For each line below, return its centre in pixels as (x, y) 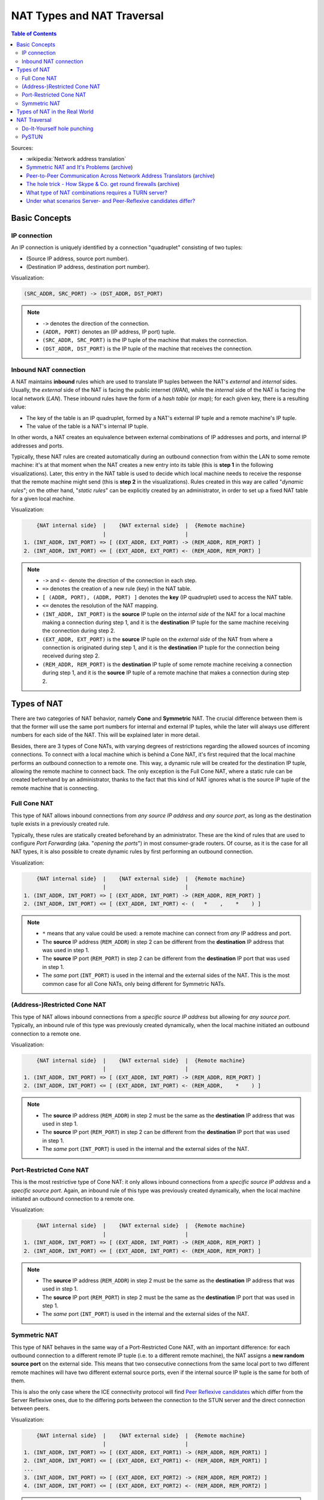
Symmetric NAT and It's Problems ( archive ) (79, 167)
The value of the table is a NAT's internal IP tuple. (87, 426)
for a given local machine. (43, 499)
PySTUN (32, 137)
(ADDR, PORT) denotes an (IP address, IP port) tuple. (109, 332)
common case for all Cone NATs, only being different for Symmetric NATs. (134, 983)
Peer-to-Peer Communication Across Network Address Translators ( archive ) (121, 175)
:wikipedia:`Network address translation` (76, 159)
